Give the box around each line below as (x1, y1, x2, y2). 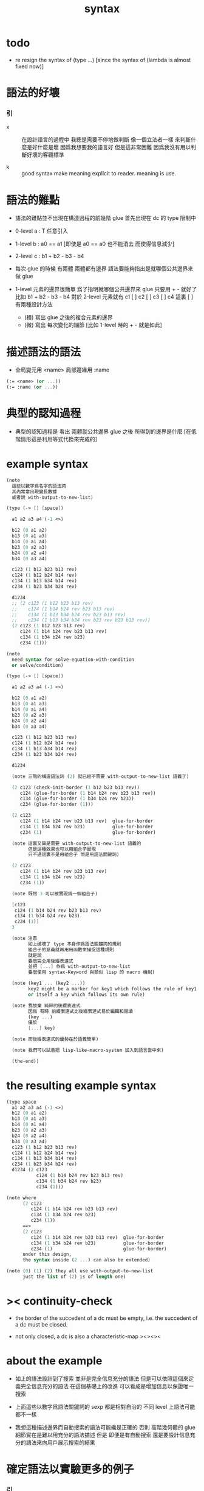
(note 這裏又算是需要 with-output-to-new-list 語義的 (12, 840, 141, 847)
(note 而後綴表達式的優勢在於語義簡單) (12, 1036, 99, 1043)
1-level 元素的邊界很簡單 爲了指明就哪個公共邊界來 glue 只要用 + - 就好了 (15, 286, 197, 293)
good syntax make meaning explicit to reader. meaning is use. (21, 170, 177, 177)
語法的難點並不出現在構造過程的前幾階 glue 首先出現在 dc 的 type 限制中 (15, 214, 196, 222)
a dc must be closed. (15, 1320, 68, 1328)
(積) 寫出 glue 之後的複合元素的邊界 (24, 314, 114, 321)
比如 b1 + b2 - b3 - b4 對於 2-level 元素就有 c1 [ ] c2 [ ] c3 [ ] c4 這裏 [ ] (15, 293, 193, 300)
